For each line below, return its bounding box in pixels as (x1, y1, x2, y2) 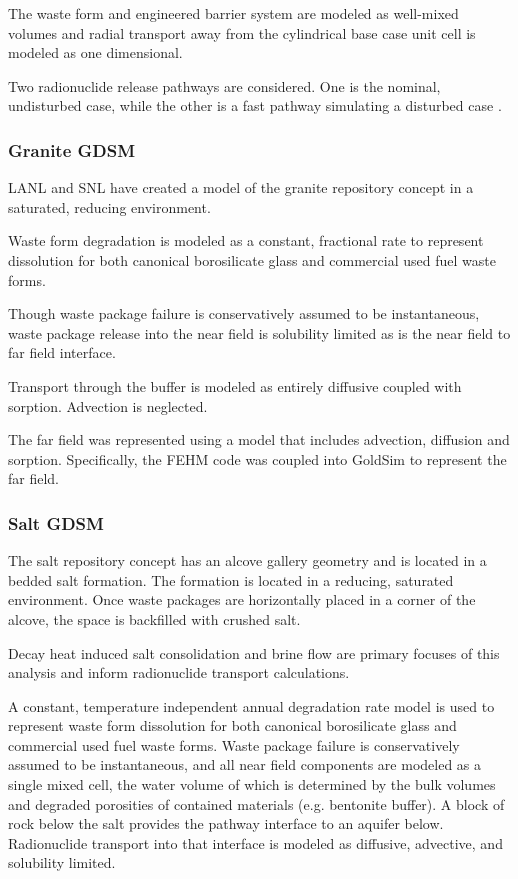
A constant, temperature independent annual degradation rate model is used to (8, 695, 495, 716)
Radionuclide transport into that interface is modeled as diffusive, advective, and (8, 832, 503, 853)
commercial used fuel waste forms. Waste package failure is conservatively (8, 734, 460, 755)
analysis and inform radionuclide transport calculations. (8, 662, 350, 683)
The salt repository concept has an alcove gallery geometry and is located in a (8, 550, 487, 571)
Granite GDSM (8, 137, 136, 162)
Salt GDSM (8, 510, 104, 535)
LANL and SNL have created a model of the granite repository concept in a (8, 177, 474, 198)
